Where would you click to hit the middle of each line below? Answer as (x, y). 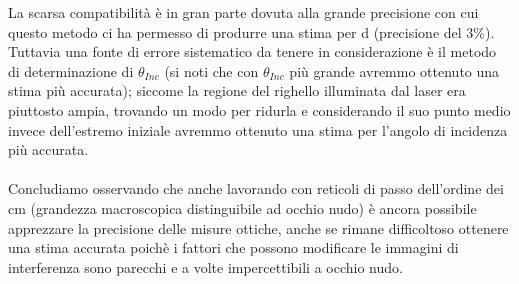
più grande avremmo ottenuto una (394, 70)
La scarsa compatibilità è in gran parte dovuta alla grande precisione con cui (243, 12)
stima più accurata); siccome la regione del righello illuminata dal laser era (237, 90)
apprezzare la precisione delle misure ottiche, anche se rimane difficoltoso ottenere (258, 227)
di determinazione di (71, 70)
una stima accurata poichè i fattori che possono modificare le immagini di (233, 247)
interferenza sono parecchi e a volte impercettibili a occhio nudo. (205, 266)
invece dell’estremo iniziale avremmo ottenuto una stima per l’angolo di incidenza (258, 129)
